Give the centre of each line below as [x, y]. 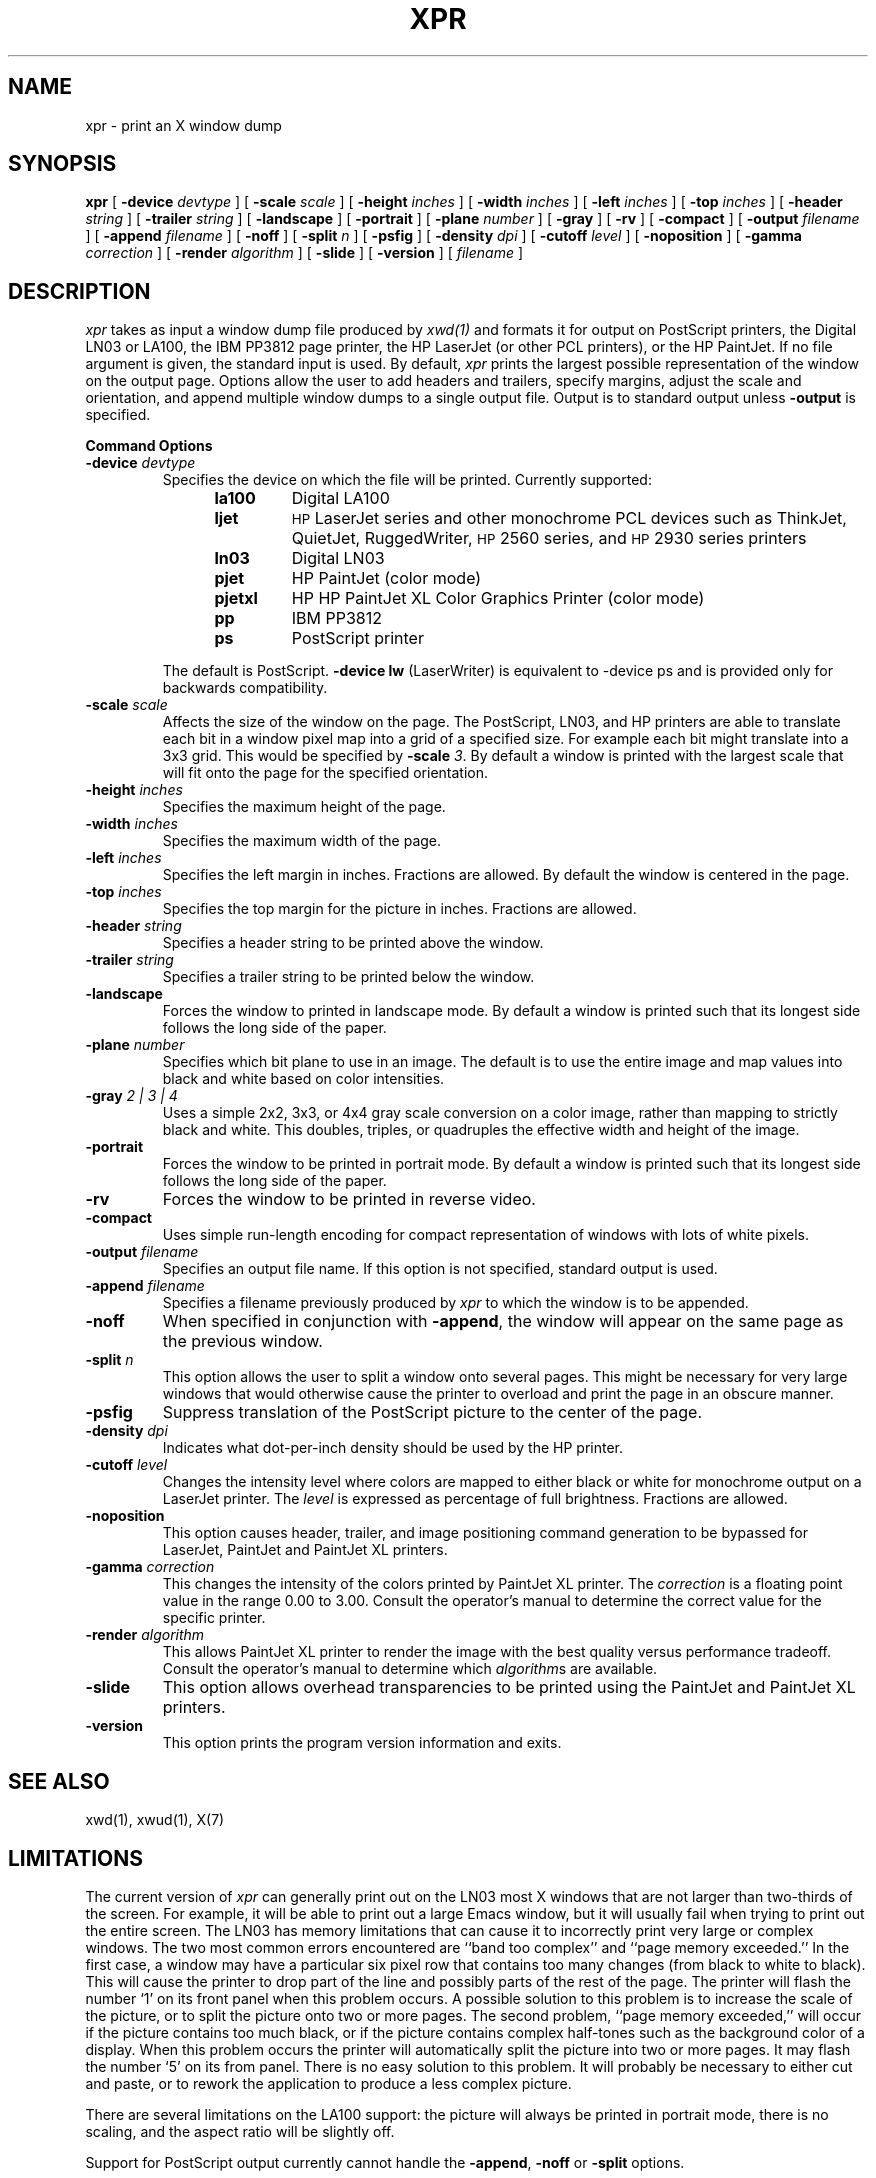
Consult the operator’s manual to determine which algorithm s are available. [410, 1669]
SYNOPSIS [62, 164]
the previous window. [242, 1341]
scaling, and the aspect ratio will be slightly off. [240, 2131]
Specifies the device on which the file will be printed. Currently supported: [407, 480]
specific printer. [214, 1618]
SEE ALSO [59, 1781]
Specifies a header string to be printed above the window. [353, 943]
